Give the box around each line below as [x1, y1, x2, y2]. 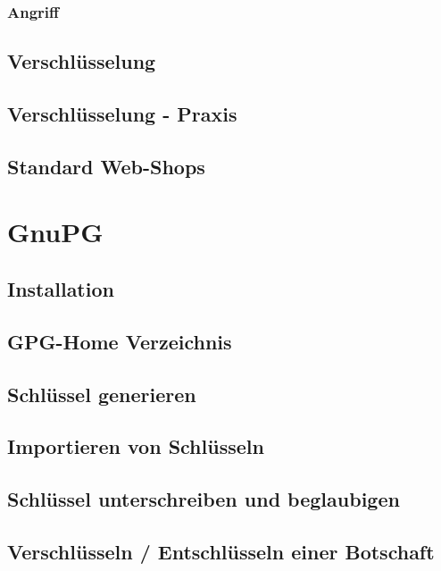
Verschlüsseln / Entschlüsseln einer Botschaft [7, 537, 435, 565]
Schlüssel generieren [7, 380, 196, 407]
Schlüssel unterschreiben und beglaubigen [7, 485, 400, 513]
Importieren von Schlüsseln [7, 432, 264, 460]
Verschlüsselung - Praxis [7, 100, 237, 128]
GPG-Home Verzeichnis [7, 327, 232, 355]
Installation [7, 274, 114, 302]
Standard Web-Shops [7, 152, 205, 180]
